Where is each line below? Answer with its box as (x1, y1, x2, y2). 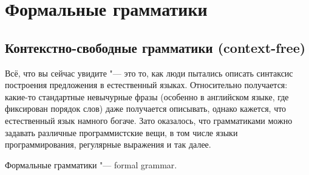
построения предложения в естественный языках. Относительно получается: (5, 78, 288, 91)
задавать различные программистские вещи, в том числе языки (5, 126, 238, 139)
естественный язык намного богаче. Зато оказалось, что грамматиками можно (5, 114, 293, 126)
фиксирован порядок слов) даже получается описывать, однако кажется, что (5, 102, 287, 115)
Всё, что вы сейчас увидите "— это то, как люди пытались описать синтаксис (5, 66, 293, 79)
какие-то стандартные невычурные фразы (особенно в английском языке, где (5, 90, 289, 103)
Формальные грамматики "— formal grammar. (5, 158, 177, 171)
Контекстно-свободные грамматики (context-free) (5, 38, 306, 57)
